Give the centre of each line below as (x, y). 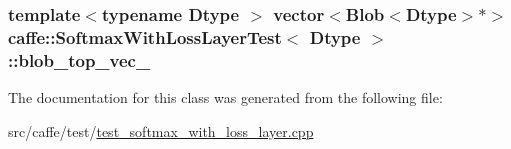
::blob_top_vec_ (79, 59)
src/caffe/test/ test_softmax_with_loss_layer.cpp (161, 130)
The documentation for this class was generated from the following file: (225, 97)
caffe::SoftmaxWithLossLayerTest (145, 36)
